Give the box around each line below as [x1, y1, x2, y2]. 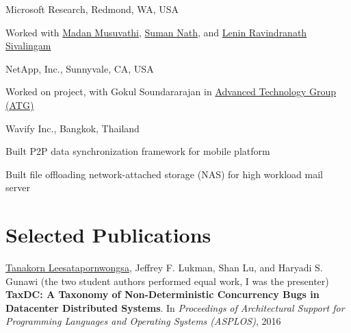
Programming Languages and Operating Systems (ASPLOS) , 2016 [5, 314, 281, 328]
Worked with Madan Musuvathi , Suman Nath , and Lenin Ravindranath [5, 25, 307, 39]
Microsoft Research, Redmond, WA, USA [5, 2, 179, 16]
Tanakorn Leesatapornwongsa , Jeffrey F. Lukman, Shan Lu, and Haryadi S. [5, 260, 323, 275]
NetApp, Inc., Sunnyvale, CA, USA [5, 61, 154, 75]
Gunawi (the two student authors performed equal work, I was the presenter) [5, 273, 329, 288]
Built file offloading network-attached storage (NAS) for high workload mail [5, 166, 324, 181]
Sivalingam [5, 38, 51, 53]
